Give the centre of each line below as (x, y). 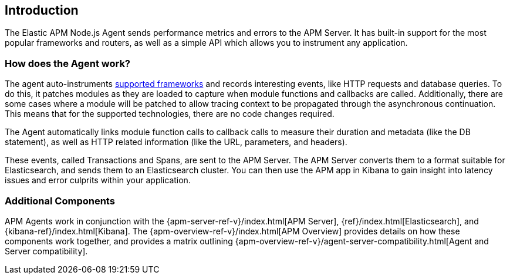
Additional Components (60, 201)
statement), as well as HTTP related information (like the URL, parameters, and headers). (176, 142)
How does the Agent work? (68, 63)
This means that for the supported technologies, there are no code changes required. (170, 114)
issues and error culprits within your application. (98, 180)
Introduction (42, 10)
